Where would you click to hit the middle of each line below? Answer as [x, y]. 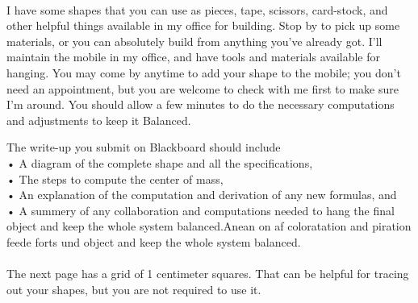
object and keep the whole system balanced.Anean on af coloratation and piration [209, 226]
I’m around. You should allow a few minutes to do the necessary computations [201, 104]
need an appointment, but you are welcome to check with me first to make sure [203, 88]
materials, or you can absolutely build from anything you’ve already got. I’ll [194, 41]
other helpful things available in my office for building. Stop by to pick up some [203, 25]
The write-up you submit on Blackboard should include [144, 147]
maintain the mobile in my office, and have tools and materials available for [193, 57]
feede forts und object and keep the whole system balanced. [154, 241]
